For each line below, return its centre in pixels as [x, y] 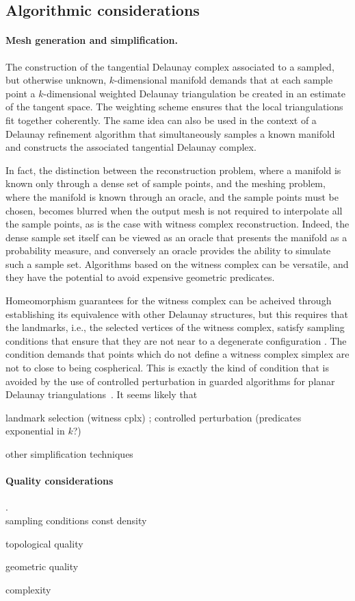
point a [21, 93]
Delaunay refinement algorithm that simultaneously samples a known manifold [170, 133]
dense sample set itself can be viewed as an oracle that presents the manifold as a [176, 237]
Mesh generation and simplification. [92, 40]
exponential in [35, 431]
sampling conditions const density [76, 520]
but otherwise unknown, [56, 80]
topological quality [44, 543]
